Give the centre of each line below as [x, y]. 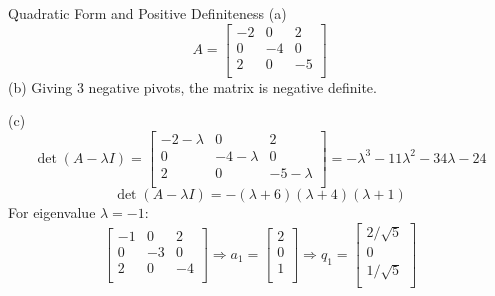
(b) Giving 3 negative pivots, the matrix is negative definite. [192, 86]
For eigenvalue [52, 212]
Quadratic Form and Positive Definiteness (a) [147, 13]
